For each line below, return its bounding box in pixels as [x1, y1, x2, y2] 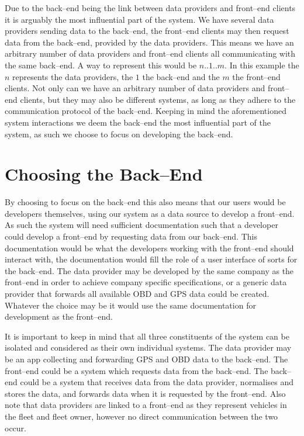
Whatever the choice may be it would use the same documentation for [5, 299, 256, 311]
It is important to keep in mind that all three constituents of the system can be [5, 330, 289, 342]
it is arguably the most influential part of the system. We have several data [5, 13, 274, 25]
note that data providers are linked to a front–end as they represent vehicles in [5, 399, 287, 411]
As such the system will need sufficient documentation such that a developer [5, 219, 278, 231]
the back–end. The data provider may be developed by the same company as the [5, 264, 294, 276]
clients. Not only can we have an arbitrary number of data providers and [5, 82, 265, 94]
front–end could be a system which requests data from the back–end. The [5, 364, 268, 376]
